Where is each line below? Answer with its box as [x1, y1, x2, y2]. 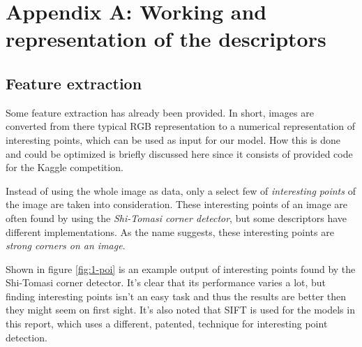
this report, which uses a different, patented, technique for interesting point [6, 316, 328, 331]
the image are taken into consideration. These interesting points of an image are [6, 197, 348, 212]
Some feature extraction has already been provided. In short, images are [6, 105, 314, 119]
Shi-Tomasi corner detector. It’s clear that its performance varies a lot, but [6, 275, 326, 290]
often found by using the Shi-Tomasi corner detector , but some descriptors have [6, 210, 347, 225]
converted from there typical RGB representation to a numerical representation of [6, 119, 356, 133]
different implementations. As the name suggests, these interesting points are [6, 224, 334, 239]
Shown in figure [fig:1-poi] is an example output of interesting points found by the [6, 261, 356, 276]
